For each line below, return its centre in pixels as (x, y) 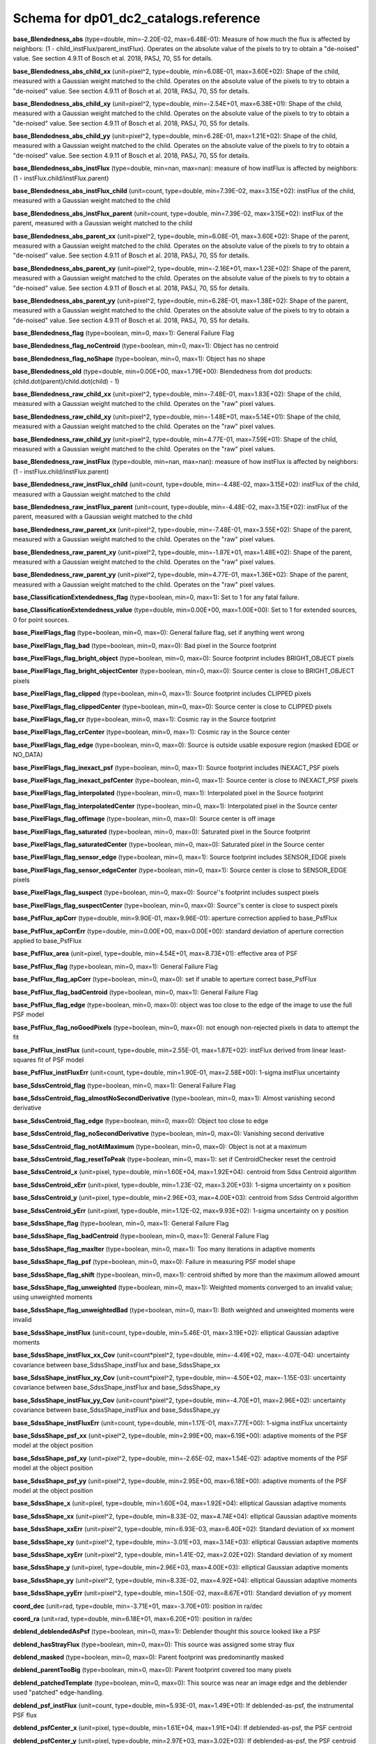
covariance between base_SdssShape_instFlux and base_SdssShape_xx (117, 1365)
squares (24, 1060)
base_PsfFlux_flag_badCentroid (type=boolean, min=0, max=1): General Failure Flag (135, 992)
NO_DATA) (28, 755)
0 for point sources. (41, 619)
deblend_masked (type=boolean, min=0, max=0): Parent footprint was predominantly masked (148, 1657)
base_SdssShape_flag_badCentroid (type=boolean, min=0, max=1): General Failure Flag (141, 1236)
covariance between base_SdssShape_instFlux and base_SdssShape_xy (117, 1388)
